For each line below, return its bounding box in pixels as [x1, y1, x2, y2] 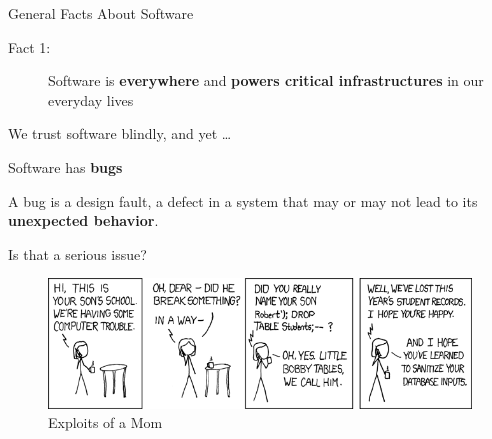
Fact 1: [8, 36, 51, 57]
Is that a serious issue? [8, 243, 147, 264]
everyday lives [48, 89, 134, 110]
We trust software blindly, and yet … [8, 123, 232, 144]
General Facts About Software [8, 3, 194, 23]
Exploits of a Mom [48, 412, 163, 433]
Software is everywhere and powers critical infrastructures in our [48, 70, 484, 91]
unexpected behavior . [8, 210, 159, 231]
